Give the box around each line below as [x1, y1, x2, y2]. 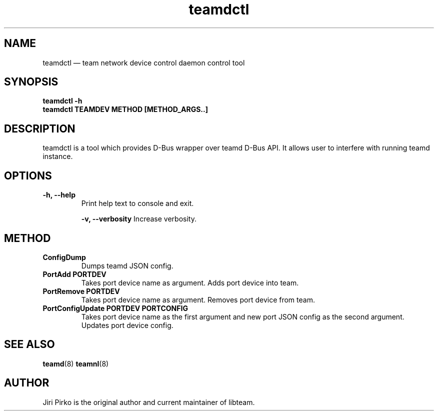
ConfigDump [42, 252, 86, 261]
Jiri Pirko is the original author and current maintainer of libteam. [42, 397, 255, 406]
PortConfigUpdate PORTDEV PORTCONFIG [42, 303, 188, 312]
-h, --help [42, 190, 75, 199]
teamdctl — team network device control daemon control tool [42, 58, 245, 67]
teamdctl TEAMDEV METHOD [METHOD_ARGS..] [42, 105, 208, 114]
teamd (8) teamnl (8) [42, 359, 109, 368]
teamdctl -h [42, 96, 82, 105]
